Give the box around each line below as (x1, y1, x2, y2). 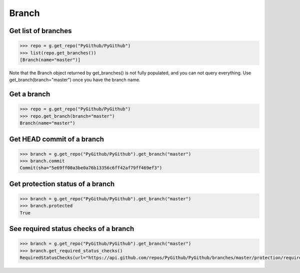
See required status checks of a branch (9, 224, 134, 233)
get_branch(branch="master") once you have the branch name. (9, 77, 140, 83)
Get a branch (9, 90, 50, 99)
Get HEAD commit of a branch (9, 135, 104, 143)
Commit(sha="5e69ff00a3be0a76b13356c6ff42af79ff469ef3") (19, 165, 162, 171)
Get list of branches (9, 27, 72, 35)
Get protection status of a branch (9, 179, 115, 188)
